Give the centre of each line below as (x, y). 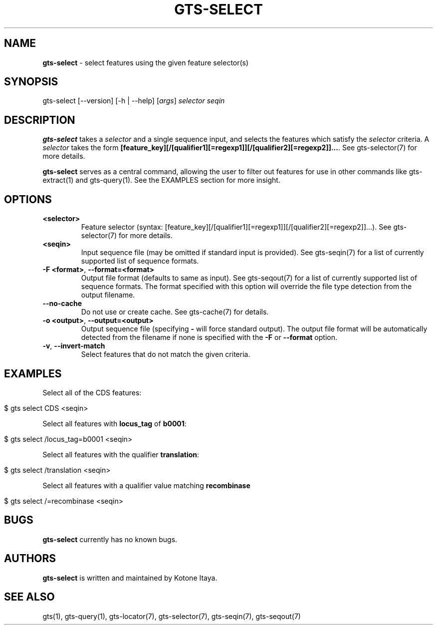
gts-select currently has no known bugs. (110, 539)
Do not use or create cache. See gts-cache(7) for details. (175, 312)
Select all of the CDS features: (92, 392)
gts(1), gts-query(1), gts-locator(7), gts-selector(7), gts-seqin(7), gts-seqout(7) (172, 616)
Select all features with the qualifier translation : (121, 454)
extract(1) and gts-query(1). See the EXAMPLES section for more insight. (161, 180)
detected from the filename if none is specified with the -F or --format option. (209, 337)
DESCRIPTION (40, 120)
